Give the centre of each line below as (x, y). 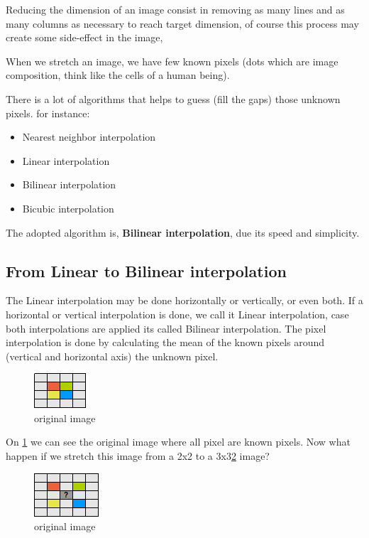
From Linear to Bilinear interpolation (146, 270)
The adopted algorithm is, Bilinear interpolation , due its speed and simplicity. (183, 232)
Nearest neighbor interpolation (89, 137)
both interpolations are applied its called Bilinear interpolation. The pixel (166, 328)
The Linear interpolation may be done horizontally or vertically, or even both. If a (184, 300)
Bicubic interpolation (68, 208)
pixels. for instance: (48, 113)
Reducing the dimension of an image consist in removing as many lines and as (175, 9)
